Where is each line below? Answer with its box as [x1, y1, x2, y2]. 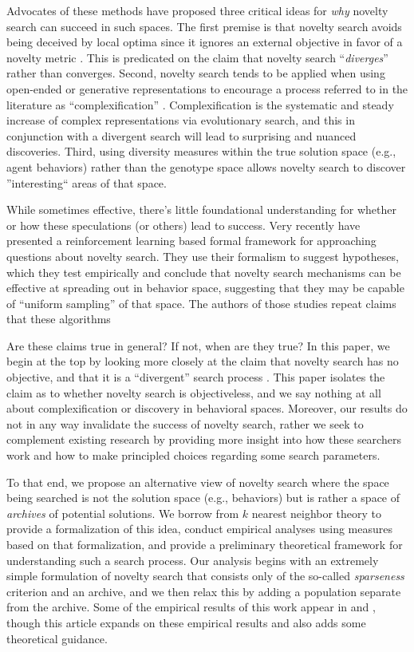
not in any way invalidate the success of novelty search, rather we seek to [6, 415, 364, 432]
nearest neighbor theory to [251, 504, 382, 521]
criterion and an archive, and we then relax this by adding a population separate [6, 583, 401, 599]
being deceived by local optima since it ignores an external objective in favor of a [6, 34, 403, 50]
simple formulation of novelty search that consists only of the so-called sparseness [6, 567, 404, 584]
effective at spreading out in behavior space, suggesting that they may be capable [6, 279, 404, 296]
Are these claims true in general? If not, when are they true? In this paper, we [6, 337, 390, 354]
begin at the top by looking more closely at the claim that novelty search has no [6, 353, 399, 369]
